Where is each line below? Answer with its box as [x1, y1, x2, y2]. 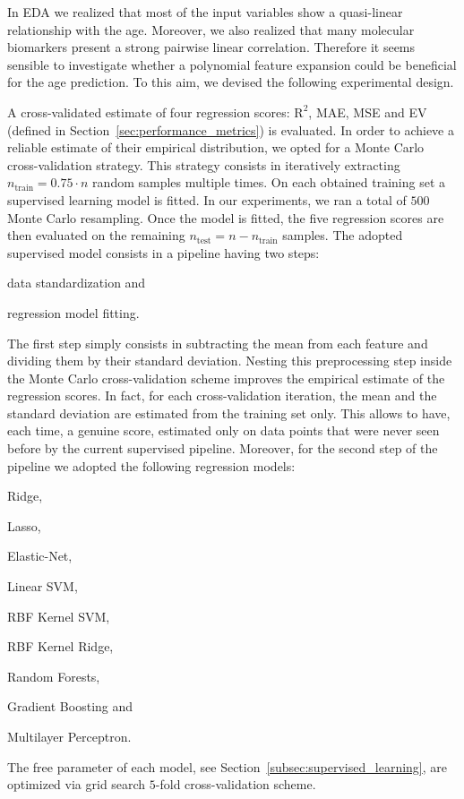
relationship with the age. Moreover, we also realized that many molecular [7, 20, 415, 39]
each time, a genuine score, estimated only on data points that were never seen [7, 421, 440, 440]
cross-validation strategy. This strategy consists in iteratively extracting [7, 155, 400, 174]
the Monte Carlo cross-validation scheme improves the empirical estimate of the [7, 368, 445, 387]
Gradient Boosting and [7, 697, 133, 716]
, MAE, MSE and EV [308, 102, 427, 121]
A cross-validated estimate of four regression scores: [7, 102, 290, 121]
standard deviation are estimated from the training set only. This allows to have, [7, 403, 451, 422]
